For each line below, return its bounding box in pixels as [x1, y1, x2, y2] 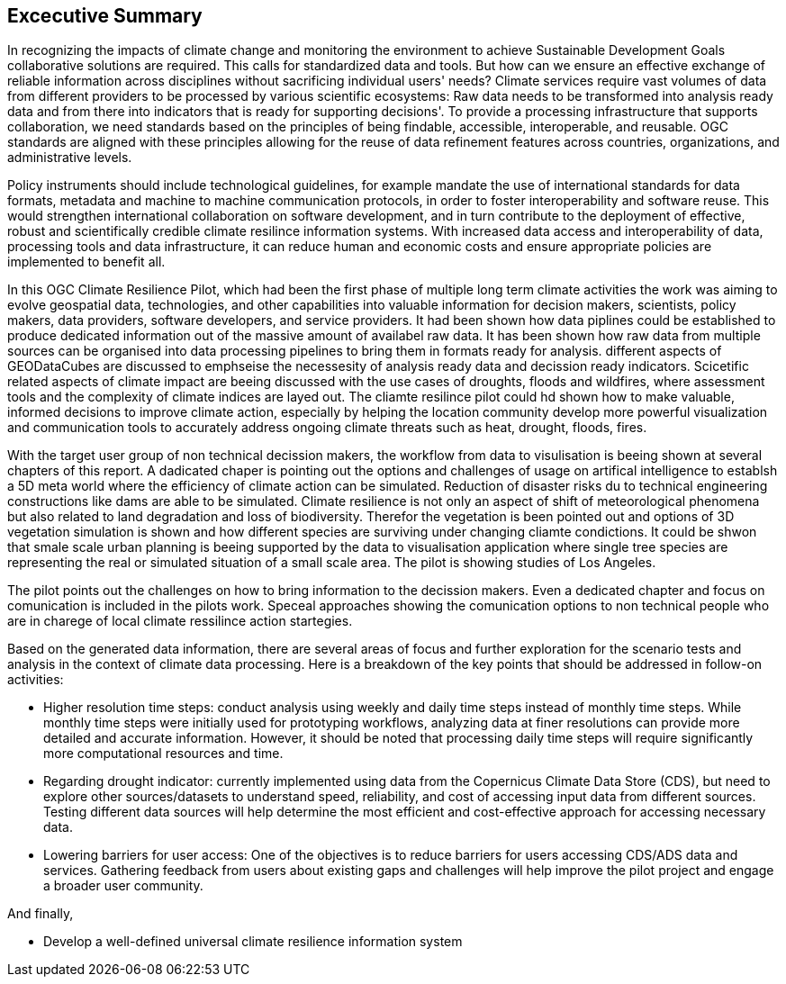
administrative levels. [7, 149, 132, 166]
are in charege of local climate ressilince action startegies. [7, 613, 353, 629]
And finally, [7, 906, 74, 922]
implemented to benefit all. [7, 254, 166, 270]
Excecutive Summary [7, 5, 203, 27]
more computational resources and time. [43, 745, 284, 762]
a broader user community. [43, 878, 203, 894]
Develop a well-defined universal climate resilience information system [43, 934, 463, 950]
